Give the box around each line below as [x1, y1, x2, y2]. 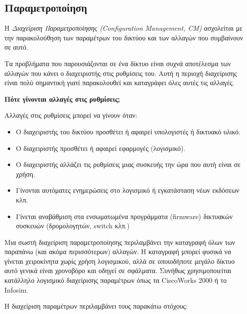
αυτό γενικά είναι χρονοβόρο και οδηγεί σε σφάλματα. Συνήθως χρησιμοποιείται [4, 265, 231, 276]
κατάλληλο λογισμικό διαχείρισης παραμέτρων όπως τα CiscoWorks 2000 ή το [4, 275, 227, 285]
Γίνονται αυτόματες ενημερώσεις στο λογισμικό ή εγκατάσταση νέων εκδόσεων [16, 185, 240, 195]
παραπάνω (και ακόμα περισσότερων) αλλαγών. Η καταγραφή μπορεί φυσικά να [4, 246, 231, 257]
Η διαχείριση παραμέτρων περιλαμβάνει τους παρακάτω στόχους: [4, 301, 188, 311]
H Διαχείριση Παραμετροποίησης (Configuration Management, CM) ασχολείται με [4, 23, 243, 33]
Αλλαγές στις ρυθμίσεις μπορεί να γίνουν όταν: [4, 110, 137, 120]
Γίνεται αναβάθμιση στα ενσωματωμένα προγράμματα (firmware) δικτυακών [16, 211, 233, 221]
